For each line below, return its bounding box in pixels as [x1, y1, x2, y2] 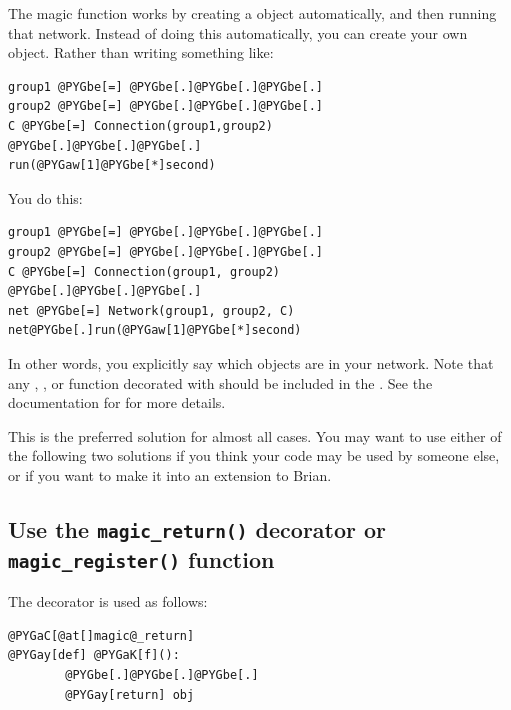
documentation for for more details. [8, 392, 226, 413]
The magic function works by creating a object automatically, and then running [8, 3, 497, 23]
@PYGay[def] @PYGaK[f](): [8, 648, 180, 663]
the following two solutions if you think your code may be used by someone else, [8, 445, 500, 466]
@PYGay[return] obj [65, 687, 195, 702]
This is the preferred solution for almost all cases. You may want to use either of [8, 425, 502, 446]
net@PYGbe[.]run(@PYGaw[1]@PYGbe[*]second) [8, 323, 302, 338]
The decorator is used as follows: [8, 591, 208, 612]
